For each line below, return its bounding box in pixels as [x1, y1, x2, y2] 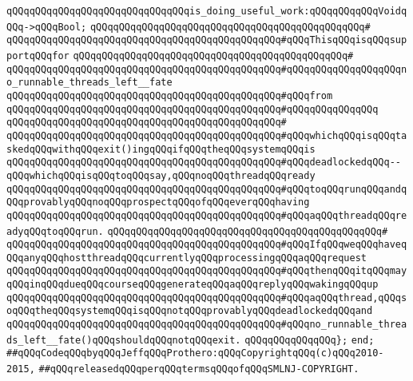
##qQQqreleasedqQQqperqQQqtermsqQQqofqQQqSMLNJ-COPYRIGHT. [38, 363, 359, 375]
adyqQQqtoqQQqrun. [6, 225, 104, 237]
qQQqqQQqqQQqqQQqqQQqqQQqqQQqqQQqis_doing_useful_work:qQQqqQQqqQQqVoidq [6, 6, 407, 17]
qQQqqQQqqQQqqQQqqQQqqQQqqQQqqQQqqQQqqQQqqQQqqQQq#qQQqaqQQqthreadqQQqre [6, 209, 407, 221]
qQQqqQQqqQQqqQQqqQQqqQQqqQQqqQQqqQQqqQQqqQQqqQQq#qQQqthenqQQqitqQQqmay [6, 265, 407, 277]
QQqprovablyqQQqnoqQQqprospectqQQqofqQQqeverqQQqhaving [6, 196, 310, 208]
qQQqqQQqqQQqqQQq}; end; [244, 334, 375, 346]
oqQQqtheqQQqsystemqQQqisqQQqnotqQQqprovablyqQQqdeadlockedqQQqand [6, 305, 373, 317]
